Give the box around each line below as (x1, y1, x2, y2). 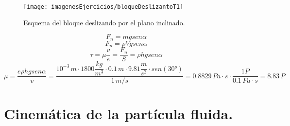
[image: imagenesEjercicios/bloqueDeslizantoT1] (23, 3, 184, 10)
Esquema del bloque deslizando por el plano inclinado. (23, 17, 185, 27)
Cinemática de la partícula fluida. (4, 103, 233, 123)
